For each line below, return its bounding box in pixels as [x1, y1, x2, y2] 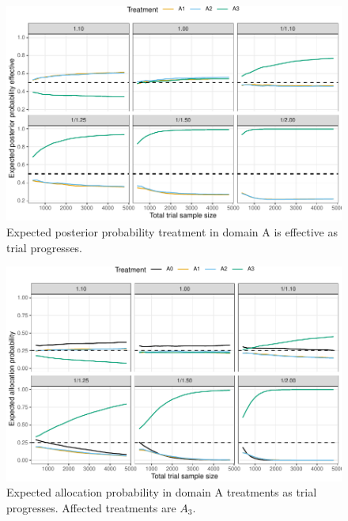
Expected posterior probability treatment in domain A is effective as [6, 224, 339, 240]
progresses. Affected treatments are [6, 499, 176, 515]
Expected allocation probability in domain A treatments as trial [6, 484, 317, 500]
